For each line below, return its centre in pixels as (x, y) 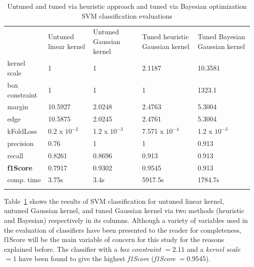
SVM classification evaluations (127, 15)
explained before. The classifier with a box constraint (83, 249)
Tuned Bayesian (221, 36)
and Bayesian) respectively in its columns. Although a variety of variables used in (126, 220)
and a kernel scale (213, 249)
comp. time (24, 180)
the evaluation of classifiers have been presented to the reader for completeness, (123, 230)
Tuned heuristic (165, 36)
